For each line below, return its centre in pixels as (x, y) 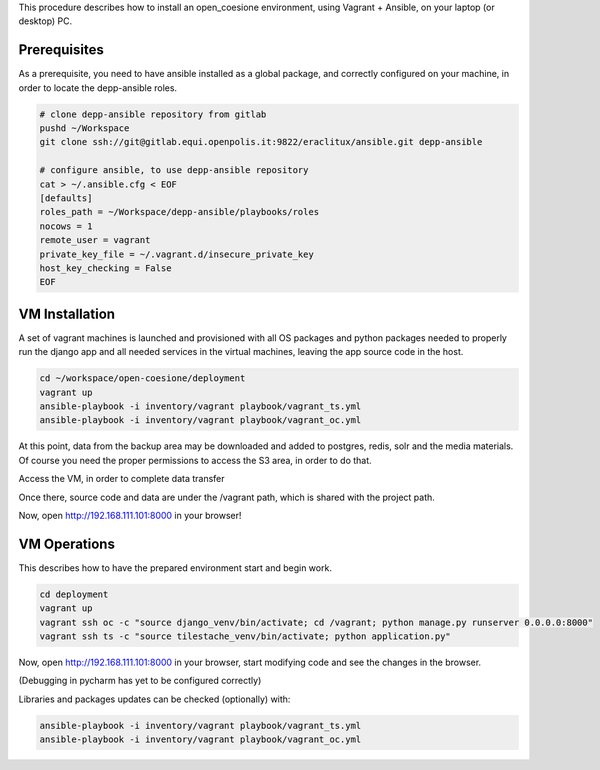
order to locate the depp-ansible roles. (98, 87)
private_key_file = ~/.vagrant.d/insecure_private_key (176, 254)
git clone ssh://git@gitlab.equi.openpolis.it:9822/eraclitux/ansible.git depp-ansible (261, 142)
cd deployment (74, 594)
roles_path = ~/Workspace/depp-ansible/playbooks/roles (179, 212)
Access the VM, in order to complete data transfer (121, 479)
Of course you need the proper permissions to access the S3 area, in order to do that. (195, 460)
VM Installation (66, 313)
